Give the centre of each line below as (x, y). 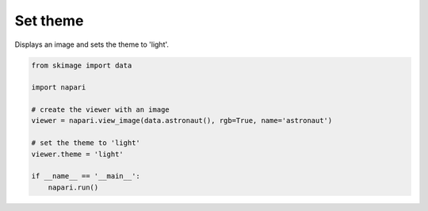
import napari (59, 88)
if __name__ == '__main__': (86, 176)
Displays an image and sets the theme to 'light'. (92, 44)
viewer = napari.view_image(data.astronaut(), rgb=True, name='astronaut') (182, 121)
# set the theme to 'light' (86, 143)
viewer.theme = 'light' (78, 154)
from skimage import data (82, 65)
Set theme (49, 21)
